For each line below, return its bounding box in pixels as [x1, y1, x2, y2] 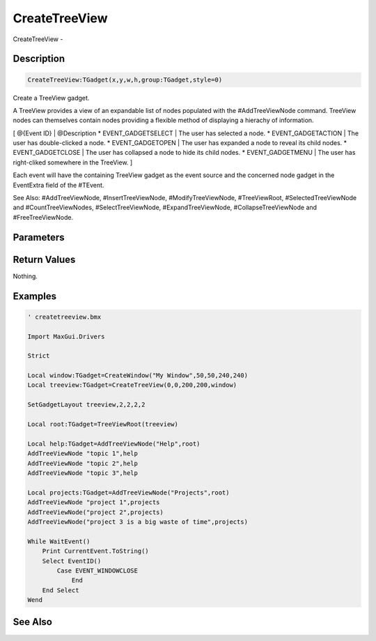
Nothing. [13, 272, 38, 280]
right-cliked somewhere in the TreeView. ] [13, 158, 133, 167]
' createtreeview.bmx [27, 312, 102, 321]
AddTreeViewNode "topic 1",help [27, 450, 139, 458]
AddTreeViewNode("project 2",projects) [27, 508, 164, 516]
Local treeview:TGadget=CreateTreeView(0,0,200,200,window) [27, 381, 237, 389]
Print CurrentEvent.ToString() [42, 548, 149, 555]
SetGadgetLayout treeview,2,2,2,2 [27, 401, 146, 409]
